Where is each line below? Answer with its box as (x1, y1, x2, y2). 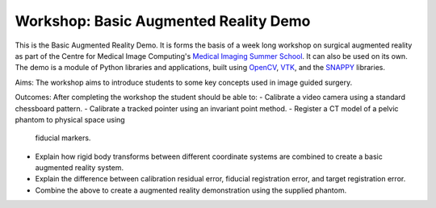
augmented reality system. (35, 163, 124, 173)
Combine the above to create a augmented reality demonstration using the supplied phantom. (35, 185, 347, 195)
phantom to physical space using (15, 114, 125, 124)
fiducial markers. (35, 133, 91, 143)
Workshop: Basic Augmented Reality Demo (15, 12, 311, 30)
